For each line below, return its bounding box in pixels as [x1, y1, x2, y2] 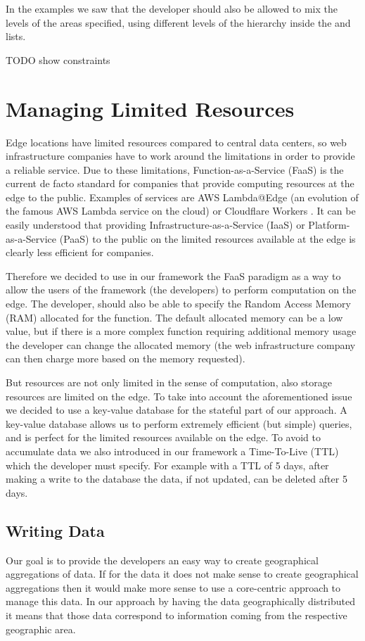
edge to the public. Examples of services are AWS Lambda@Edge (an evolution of [6, 189, 359, 204]
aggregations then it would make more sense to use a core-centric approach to [6, 580, 341, 595]
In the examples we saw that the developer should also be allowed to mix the [6, 1, 338, 15]
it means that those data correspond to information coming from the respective [6, 607, 347, 622]
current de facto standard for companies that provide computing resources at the [6, 176, 354, 191]
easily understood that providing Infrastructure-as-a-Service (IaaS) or [6, 217, 305, 232]
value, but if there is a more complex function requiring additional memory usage [6, 324, 357, 338]
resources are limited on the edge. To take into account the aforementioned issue [6, 388, 352, 403]
